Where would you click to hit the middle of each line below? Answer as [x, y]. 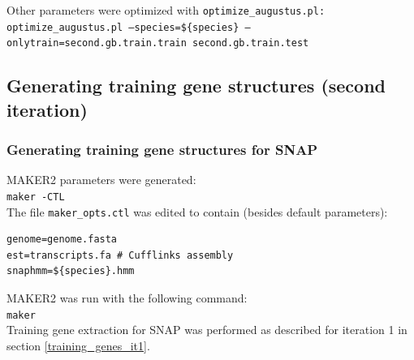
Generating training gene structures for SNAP [162, 150]
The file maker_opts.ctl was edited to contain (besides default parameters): [197, 211]
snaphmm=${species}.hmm [71, 271]
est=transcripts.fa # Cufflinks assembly [120, 255]
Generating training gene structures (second [196, 86]
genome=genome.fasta [62, 240]
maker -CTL [36, 197]
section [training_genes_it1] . [78, 345]
